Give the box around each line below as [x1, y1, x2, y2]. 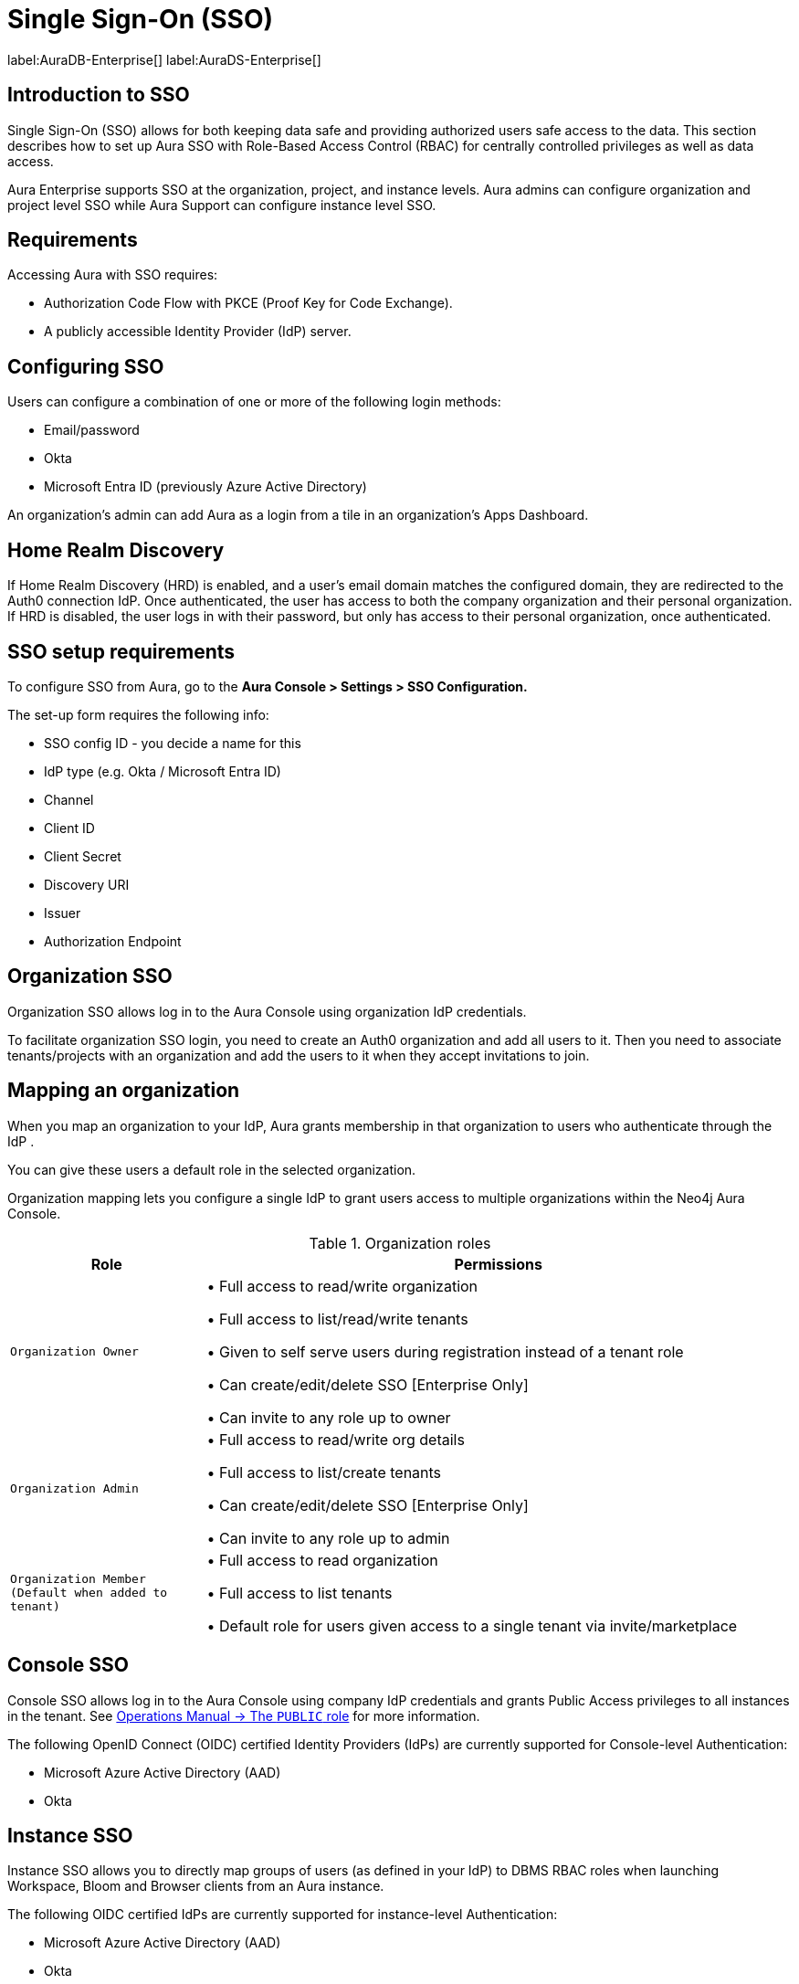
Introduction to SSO [7, 83, 190, 107]
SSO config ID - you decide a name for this [44, 734, 301, 751]
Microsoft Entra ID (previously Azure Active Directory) [44, 479, 367, 495]
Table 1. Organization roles [309, 1233, 491, 1252]
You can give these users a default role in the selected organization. [7, 1161, 416, 1177]
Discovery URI [44, 876, 130, 892]
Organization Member [10, 1572, 146, 1587]
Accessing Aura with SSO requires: [7, 267, 218, 283]
